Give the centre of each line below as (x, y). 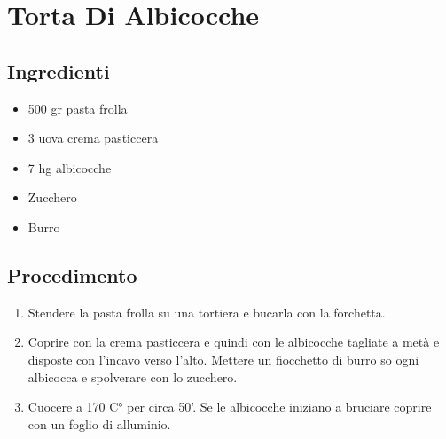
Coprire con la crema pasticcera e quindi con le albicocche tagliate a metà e (234, 342)
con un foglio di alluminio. (99, 423)
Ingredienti (59, 71)
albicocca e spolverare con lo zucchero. (133, 376)
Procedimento (72, 274)
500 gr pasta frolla (78, 108)
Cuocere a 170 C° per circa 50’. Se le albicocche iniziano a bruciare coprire (230, 407)
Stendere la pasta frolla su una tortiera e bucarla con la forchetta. (207, 312)
